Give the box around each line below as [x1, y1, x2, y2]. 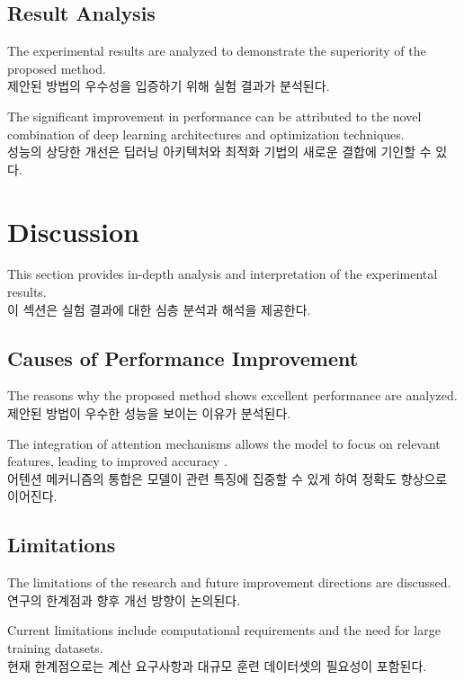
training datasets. [7, 639, 103, 658]
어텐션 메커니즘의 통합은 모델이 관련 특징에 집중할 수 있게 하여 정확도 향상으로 [7, 469, 448, 488]
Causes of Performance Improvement [7, 344, 359, 371]
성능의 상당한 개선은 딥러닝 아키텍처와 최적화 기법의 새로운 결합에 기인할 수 [7, 142, 432, 161]
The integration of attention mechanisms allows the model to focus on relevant [7, 434, 441, 452]
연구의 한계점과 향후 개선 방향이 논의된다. [7, 590, 241, 609]
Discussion [7, 212, 139, 249]
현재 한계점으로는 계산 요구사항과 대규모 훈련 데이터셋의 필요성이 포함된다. [7, 656, 427, 675]
